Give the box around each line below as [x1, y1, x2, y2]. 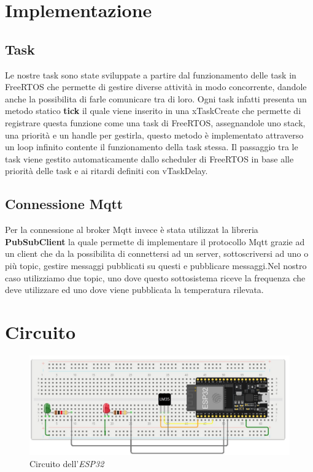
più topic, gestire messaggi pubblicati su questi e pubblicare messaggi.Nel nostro [5, 259, 307, 272]
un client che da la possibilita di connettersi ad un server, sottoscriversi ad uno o [5, 247, 309, 260]
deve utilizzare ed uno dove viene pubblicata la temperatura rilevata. [5, 283, 264, 296]
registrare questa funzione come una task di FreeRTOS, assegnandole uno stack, [5, 116, 306, 129]
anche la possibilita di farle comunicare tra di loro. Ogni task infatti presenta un [5, 92, 307, 105]
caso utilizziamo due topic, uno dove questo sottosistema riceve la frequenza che [5, 271, 306, 284]
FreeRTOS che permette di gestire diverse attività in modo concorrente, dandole [5, 80, 307, 93]
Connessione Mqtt [5, 194, 123, 213]
